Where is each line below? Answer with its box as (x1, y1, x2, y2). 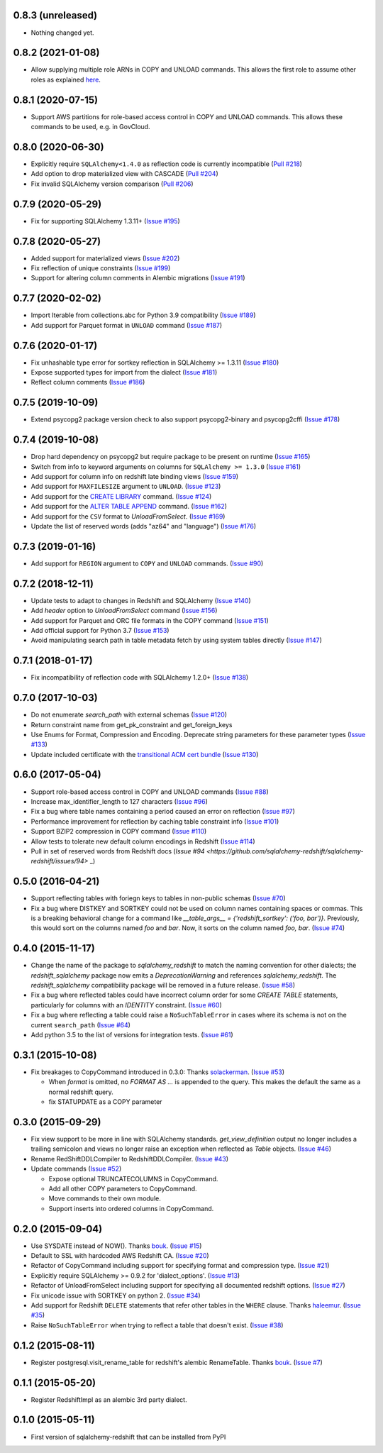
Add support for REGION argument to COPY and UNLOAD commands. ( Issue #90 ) (30, 559, 264, 568)
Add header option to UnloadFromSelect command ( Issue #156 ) (30, 607, 218, 615)
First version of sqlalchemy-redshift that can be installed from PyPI (30, 1432, 226, 1441)
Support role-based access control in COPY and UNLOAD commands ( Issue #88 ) (30, 788, 269, 796)
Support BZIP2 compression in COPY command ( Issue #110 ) (30, 827, 207, 836)
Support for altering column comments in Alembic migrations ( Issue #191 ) (30, 274, 245, 282)
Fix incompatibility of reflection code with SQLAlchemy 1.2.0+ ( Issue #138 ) (30, 673, 249, 682)
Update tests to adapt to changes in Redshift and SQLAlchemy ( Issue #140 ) (30, 596, 251, 604)
